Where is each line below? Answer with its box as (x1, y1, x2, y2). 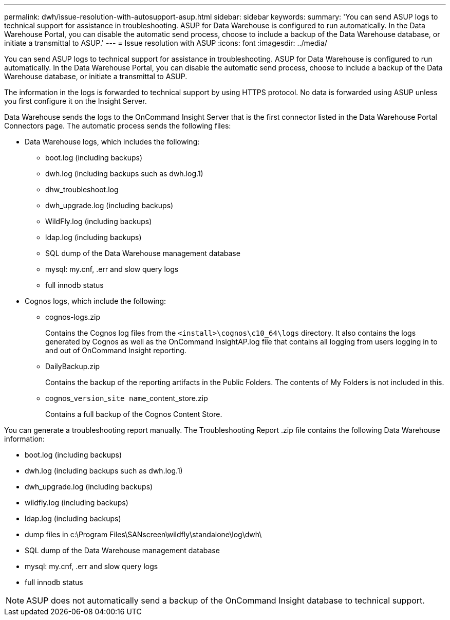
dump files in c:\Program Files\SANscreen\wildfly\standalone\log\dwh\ (25, 530, 262, 539)
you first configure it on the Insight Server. (4, 97, 147, 105)
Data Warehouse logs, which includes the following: (25, 137, 200, 146)
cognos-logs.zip (45, 313, 100, 321)
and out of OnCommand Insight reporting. (45, 346, 186, 355)
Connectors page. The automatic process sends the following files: (4, 121, 231, 130)
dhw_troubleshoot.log (45, 185, 119, 194)
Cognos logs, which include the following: (25, 297, 166, 305)
